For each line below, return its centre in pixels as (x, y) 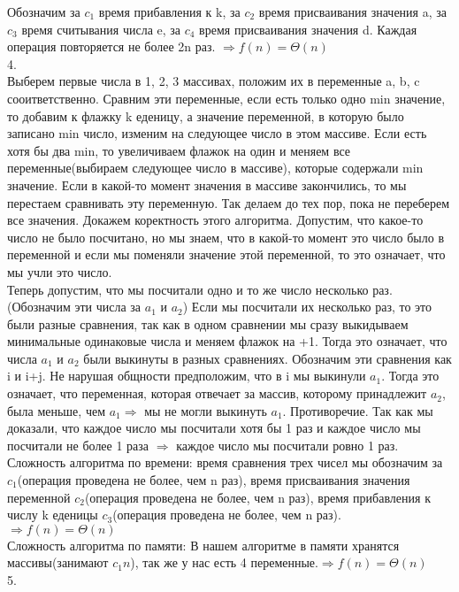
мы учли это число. (60, 271)
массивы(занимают (58, 562)
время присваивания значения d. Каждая (308, 29)
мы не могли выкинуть (206, 410)
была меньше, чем (57, 410)
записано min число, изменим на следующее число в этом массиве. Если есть (217, 133)
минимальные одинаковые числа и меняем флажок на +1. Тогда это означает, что (227, 341)
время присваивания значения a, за (352, 12)
